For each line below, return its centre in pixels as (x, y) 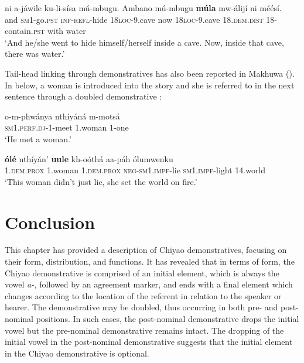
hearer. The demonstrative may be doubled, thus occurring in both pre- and (141, 307)
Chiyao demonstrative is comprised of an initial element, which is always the (142, 273)
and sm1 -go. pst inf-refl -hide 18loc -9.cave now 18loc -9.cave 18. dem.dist (134, 19)
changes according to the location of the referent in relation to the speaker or (143, 295)
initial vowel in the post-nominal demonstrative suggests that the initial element (149, 342)
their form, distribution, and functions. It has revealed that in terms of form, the (150, 261)
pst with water (59, 31)
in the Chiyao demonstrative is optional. (77, 353)
